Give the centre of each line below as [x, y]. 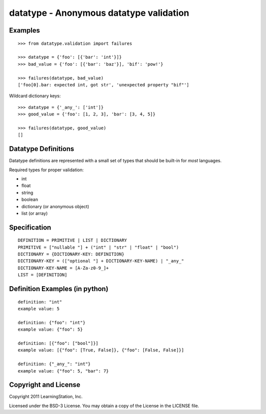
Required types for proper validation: [46, 170]
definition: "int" [40, 302]
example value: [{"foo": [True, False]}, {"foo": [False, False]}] [101, 350]
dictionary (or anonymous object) [55, 206]
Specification [30, 227]
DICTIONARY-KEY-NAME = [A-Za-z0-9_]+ [64, 268]
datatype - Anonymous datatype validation [99, 13]
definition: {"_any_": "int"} [54, 364]
